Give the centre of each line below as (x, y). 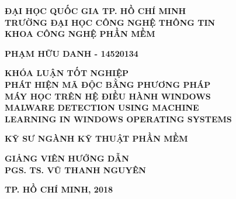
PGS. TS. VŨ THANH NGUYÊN (75, 169)
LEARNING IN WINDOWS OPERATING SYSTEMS (118, 119)
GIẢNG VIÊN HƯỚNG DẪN (67, 158)
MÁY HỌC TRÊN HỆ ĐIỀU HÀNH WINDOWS (108, 96)
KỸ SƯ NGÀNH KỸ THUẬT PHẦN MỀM (96, 138)
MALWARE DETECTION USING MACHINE (102, 107)
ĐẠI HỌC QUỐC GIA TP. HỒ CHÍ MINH (96, 11)
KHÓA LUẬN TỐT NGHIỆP (67, 73)
